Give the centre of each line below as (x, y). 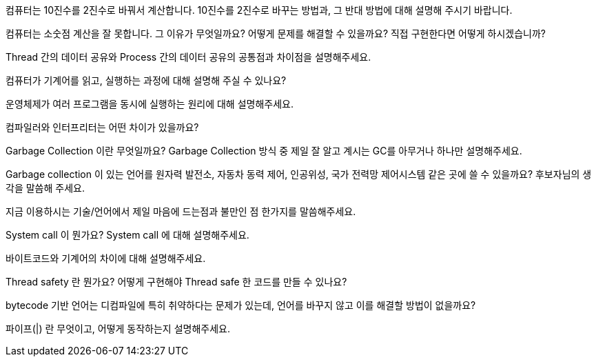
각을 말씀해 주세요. (45, 188)
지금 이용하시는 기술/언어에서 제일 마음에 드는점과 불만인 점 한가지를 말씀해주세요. (181, 211)
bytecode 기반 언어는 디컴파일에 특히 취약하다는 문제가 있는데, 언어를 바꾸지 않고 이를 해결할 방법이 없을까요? (241, 305)
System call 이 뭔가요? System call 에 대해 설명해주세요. (127, 235)
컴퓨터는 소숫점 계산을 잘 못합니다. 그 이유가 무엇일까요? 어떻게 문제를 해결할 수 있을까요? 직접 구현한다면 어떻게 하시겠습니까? (276, 33)
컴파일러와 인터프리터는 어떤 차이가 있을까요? (102, 127)
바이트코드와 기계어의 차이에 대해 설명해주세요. (106, 258)
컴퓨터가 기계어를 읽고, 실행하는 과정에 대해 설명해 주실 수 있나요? (146, 80)
